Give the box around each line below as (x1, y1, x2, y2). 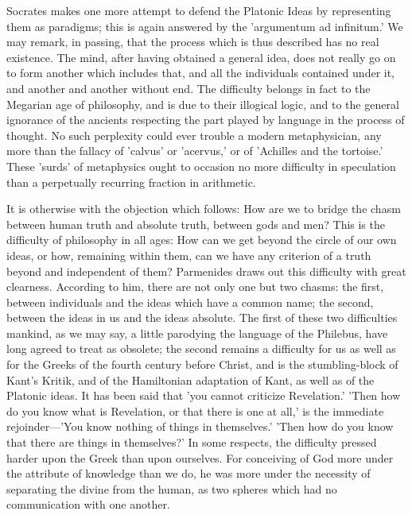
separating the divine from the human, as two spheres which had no (6, 480, 337, 497)
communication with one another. (6, 496, 170, 513)
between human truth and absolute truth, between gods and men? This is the (6, 215, 385, 232)
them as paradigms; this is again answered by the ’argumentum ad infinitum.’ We (6, 17, 403, 34)
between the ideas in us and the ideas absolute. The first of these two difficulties (6, 309, 398, 326)
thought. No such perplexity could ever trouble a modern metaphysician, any (6, 126, 382, 143)
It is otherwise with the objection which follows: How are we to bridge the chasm (6, 200, 401, 217)
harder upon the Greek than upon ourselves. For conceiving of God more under (6, 449, 394, 466)
